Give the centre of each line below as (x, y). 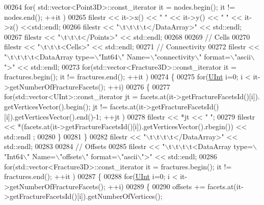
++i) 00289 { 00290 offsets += (156, 186)
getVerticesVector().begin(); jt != (56, 106)
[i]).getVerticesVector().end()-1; (53, 116)
